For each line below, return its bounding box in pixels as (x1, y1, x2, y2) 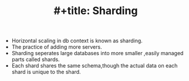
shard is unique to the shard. (11, 69, 81, 76)
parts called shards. (11, 56, 60, 63)
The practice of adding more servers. (11, 43, 102, 50)
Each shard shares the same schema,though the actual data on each (11, 62, 178, 69)
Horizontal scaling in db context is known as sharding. (11, 37, 143, 45)
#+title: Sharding (53, 4, 138, 18)
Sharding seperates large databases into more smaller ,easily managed (11, 50, 184, 57)
